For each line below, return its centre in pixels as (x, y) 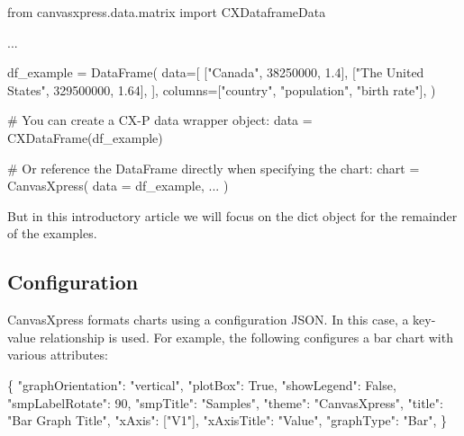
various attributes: (58, 355)
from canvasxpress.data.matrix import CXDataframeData (167, 12)
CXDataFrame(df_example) (85, 137)
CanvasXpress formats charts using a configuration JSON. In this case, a (208, 320)
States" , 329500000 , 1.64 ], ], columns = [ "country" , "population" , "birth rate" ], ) (222, 89)
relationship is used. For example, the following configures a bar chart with (246, 337)
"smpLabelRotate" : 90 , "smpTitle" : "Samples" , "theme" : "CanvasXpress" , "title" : (225, 402)
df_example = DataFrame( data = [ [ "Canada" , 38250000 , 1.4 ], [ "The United (216, 72)
